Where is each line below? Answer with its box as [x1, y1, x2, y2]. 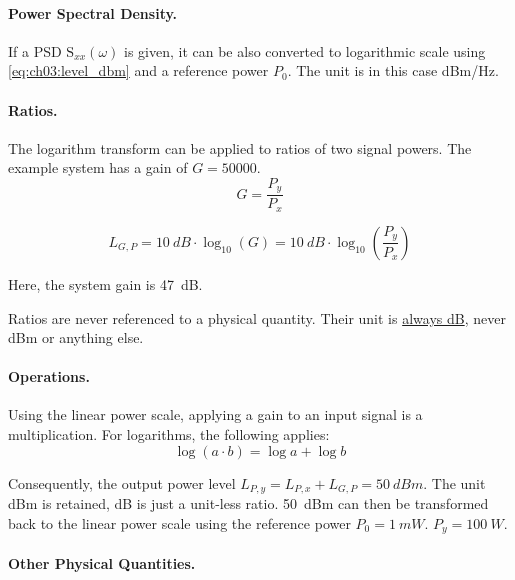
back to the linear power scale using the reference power [8, 512, 351, 533]
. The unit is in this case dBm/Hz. [287, 60, 499, 81]
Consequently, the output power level [8, 472, 236, 493]
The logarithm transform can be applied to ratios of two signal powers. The [8, 137, 472, 158]
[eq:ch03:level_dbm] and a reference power [8, 60, 269, 81]
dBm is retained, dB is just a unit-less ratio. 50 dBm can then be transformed [8, 493, 489, 514]
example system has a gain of [8, 157, 188, 178]
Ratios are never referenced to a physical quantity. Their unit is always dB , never [8, 307, 506, 328]
